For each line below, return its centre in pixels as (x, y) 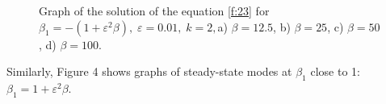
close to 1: (335, 71)
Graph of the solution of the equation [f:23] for (154, 10)
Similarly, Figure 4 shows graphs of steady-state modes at (149, 71)
